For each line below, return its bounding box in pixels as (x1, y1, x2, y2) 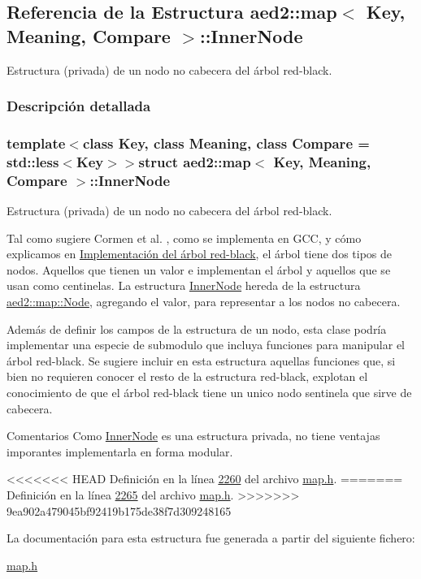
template (7, 132, 66, 153)
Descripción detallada (7, 96, 151, 116)
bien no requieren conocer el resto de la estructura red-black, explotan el (7, 368, 368, 385)
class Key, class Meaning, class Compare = (82, 132, 370, 153)
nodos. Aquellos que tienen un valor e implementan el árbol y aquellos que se (7, 261, 391, 278)
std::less (7, 151, 59, 171)
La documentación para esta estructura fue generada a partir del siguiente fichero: (7, 529, 415, 547)
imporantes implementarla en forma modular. (7, 443, 233, 460)
